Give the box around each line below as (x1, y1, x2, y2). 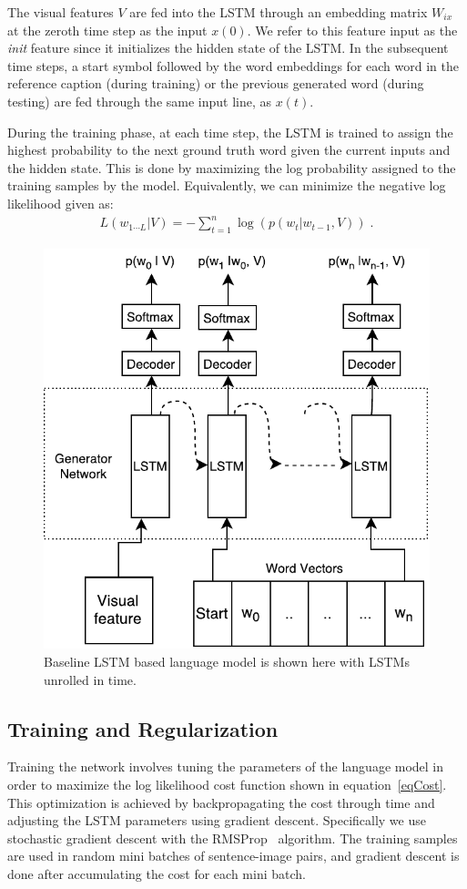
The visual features (7, 3, 114, 21)
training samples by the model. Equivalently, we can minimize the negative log (7, 176, 446, 195)
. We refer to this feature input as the (247, 20, 458, 39)
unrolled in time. (44, 669, 137, 689)
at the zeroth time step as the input (7, 20, 208, 39)
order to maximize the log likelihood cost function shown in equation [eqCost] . (7, 774, 447, 793)
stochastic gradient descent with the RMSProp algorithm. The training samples (7, 828, 458, 847)
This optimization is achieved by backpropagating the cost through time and (7, 792, 435, 812)
